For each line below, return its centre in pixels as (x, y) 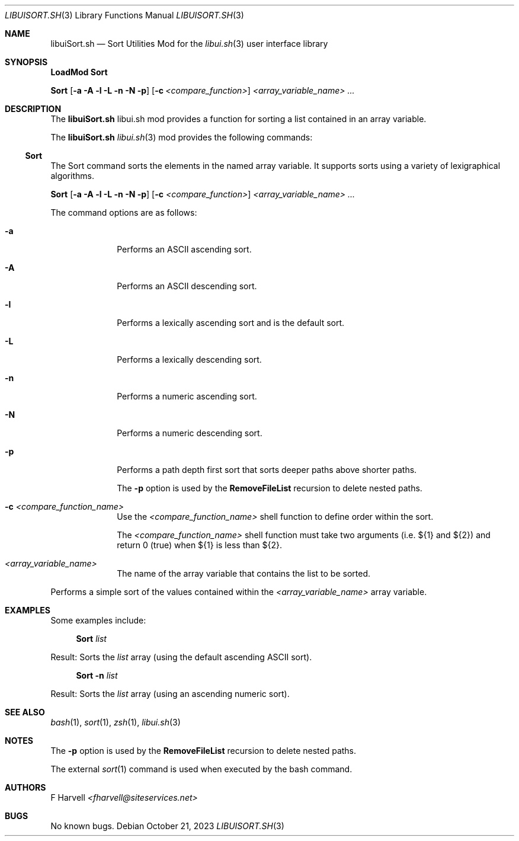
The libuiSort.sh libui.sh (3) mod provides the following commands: (182, 137)
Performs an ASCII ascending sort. (184, 249)
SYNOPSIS (26, 62)
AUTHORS (25, 787)
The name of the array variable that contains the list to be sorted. (244, 573)
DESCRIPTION (33, 109)
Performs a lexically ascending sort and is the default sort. (231, 323)
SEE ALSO (25, 712)
